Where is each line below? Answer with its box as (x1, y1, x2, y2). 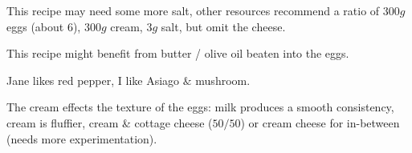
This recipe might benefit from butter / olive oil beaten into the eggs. (6, 45, 349, 62)
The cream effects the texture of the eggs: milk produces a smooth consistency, (6, 99, 394, 115)
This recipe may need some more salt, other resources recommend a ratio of (6, 2, 380, 18)
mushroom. (195, 71, 251, 88)
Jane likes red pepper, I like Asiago (6, 71, 180, 88)
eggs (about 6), (6, 18, 81, 34)
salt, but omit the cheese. (161, 18, 286, 34)
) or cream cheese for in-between (240, 114, 400, 131)
